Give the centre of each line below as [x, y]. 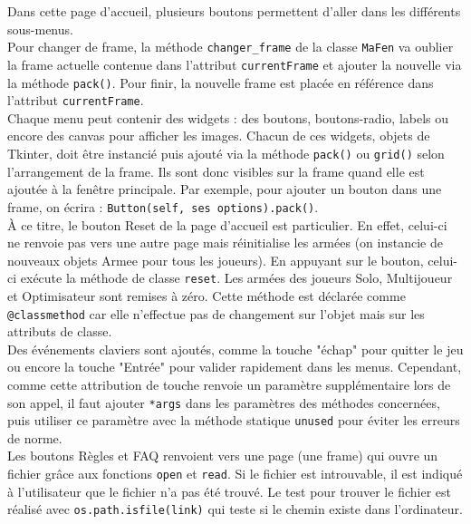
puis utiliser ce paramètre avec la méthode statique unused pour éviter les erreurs [234, 420]
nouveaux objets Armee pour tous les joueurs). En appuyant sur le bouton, [216, 260]
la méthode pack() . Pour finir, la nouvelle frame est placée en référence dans [221, 82]
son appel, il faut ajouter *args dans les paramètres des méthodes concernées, [224, 402]
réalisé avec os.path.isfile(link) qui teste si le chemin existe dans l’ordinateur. [235, 509]
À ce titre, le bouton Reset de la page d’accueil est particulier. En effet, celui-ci [227, 224]
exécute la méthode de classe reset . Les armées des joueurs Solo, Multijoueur [236, 278]
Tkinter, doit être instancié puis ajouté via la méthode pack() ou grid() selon [226, 153]
